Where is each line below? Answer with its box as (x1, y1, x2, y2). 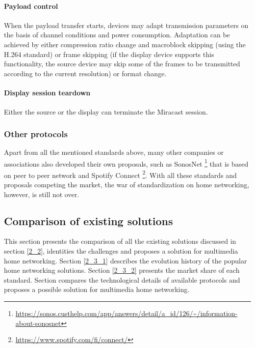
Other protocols (4, 127, 68, 140)
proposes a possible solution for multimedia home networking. (4, 284, 190, 294)
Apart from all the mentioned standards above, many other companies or (4, 146, 224, 157)
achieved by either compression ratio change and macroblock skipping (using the (4, 39, 246, 49)
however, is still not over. (4, 189, 79, 199)
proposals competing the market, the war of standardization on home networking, (4, 179, 250, 190)
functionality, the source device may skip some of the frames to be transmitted (4, 58, 240, 69)
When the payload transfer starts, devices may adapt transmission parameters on (4, 20, 249, 30)
